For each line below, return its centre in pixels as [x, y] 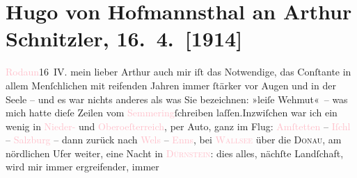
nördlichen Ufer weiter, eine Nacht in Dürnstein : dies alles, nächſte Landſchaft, [175, 153]
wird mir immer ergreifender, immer [82, 167]
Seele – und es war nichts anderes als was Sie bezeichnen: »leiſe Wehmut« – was [177, 99]
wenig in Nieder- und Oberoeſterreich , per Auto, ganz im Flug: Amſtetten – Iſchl [178, 126]
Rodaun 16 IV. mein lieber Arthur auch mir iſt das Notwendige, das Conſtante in [178, 72]
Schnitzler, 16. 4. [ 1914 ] [124, 38]
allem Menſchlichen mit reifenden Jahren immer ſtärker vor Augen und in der [171, 85]
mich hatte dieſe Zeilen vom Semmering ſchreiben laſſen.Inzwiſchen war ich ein [172, 113]
